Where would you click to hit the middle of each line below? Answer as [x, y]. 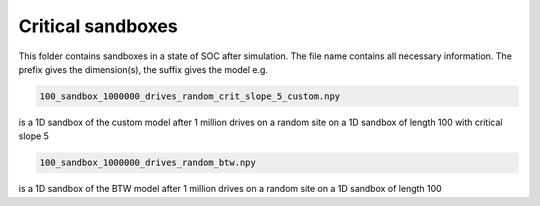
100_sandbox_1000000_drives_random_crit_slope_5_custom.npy [190, 96]
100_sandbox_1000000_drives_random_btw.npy [148, 163]
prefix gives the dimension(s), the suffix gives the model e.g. [143, 69]
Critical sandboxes [98, 26]
